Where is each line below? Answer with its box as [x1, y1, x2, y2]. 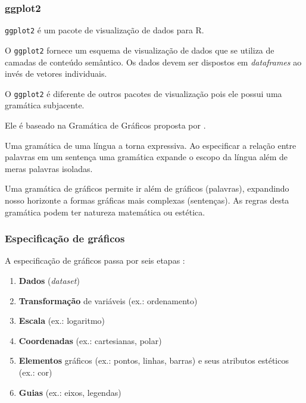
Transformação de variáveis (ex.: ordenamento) [18, 294, 198, 307]
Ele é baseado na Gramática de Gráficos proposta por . [5, 118, 206, 131]
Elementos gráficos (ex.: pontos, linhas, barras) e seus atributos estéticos [18, 354, 289, 367]
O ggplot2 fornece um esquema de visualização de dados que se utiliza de [5, 43, 274, 56]
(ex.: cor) [18, 365, 52, 378]
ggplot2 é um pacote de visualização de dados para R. [5, 24, 204, 36]
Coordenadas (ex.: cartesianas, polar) [18, 334, 162, 346]
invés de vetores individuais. [5, 67, 107, 80]
